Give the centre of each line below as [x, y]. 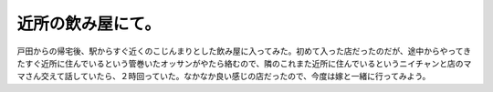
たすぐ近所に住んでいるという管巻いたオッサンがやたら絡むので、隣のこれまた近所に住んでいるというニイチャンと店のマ [244, 63]
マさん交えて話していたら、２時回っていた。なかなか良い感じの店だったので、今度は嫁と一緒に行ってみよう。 [224, 77]
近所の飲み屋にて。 [89, 24]
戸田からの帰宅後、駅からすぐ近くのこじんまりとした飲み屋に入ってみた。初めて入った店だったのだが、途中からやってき [244, 51]
